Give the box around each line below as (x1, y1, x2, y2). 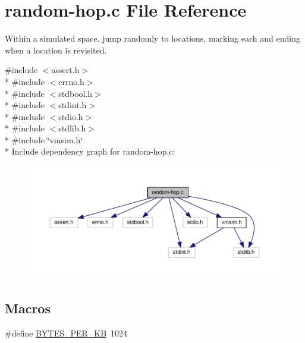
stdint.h (58, 99, 87, 111)
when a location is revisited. (5, 43, 107, 56)
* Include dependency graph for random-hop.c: (5, 145, 175, 158)
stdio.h (58, 110, 83, 122)
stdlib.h (58, 122, 86, 134)
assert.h (51, 64, 80, 76)
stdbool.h (58, 87, 93, 99)
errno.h (58, 75, 84, 87)
